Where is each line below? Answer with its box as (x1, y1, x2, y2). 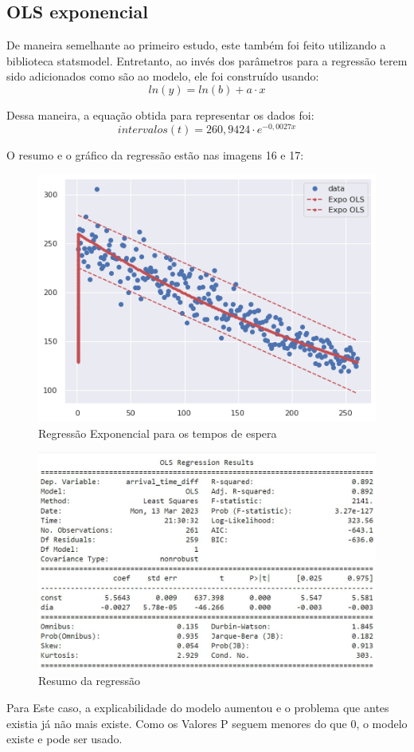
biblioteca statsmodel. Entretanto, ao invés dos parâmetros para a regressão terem (6, 52, 408, 69)
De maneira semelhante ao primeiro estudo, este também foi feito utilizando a (6, 37, 386, 53)
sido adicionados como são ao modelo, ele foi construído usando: (6, 68, 319, 85)
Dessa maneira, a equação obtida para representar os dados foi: (6, 106, 314, 123)
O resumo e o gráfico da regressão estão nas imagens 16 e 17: (6, 146, 304, 163)
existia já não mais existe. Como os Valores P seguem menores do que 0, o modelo (6, 715, 408, 731)
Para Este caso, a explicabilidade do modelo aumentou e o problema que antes (6, 699, 389, 716)
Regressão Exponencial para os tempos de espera (38, 424, 277, 441)
